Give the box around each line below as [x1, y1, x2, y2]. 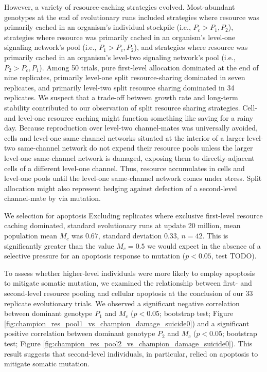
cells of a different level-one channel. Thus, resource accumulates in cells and [4, 162, 245, 173]
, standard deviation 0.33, [98, 230, 179, 241]
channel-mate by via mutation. [4, 193, 101, 203]
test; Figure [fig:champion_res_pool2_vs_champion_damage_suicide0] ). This [4, 338, 253, 348]
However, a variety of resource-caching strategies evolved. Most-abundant [4, 2, 235, 12]
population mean [4, 230, 58, 241]
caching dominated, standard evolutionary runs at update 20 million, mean [4, 220, 241, 231]
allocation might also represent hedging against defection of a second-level [4, 182, 237, 193]
